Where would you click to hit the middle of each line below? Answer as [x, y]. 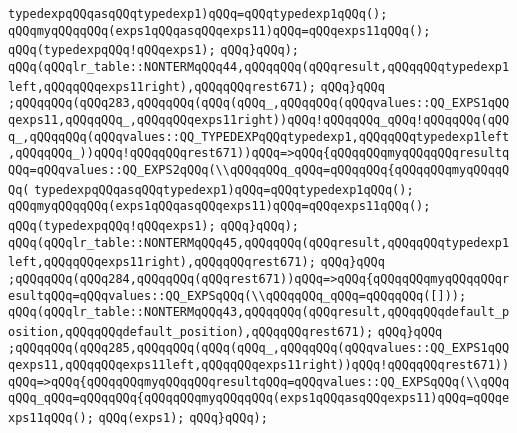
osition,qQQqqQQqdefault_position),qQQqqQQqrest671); [191, 331]
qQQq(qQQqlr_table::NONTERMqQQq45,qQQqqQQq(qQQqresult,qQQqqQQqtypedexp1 [259, 242]
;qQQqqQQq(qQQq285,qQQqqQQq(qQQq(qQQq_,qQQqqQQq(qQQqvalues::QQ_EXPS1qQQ [259, 348]
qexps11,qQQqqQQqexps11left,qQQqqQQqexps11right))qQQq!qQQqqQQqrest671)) [259, 365]
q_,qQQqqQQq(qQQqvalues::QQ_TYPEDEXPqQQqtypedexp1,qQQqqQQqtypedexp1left [259, 136]
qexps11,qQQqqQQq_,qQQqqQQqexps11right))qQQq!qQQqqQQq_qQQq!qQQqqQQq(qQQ [259, 119]
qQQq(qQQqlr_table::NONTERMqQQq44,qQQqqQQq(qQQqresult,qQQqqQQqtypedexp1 [259, 66]
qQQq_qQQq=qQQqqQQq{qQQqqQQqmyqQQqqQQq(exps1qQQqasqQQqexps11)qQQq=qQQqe [259, 398]
